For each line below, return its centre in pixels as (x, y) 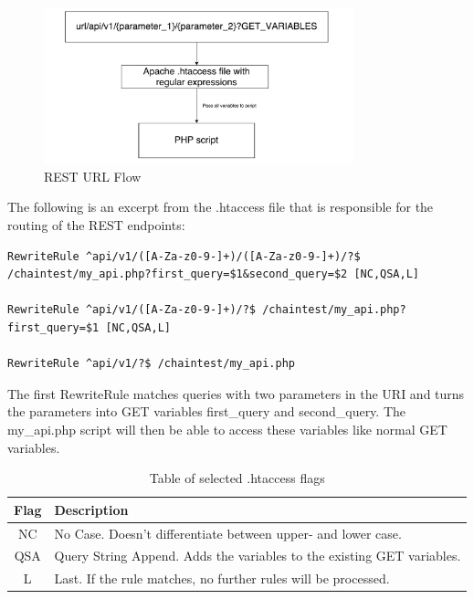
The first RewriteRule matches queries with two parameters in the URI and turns (236, 393)
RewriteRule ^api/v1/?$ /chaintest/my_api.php (151, 364)
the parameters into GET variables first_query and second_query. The (207, 411)
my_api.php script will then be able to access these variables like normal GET (227, 429)
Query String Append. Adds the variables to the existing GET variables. (258, 556)
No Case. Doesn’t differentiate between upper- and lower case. (228, 533)
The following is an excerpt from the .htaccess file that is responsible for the (221, 207)
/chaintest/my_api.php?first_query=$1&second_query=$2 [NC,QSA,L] (214, 274)
